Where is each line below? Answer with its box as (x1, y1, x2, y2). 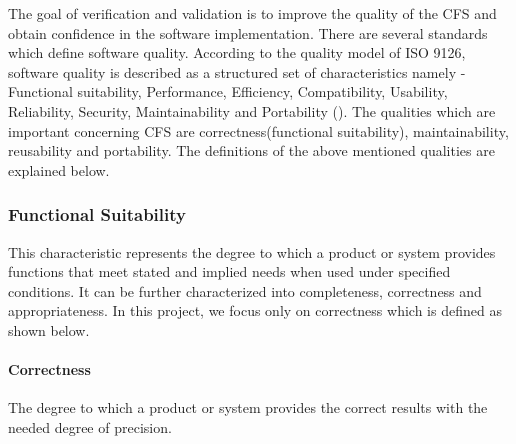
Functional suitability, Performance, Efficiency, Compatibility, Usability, (8, 81, 448, 102)
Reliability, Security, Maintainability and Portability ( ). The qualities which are (8, 100, 496, 121)
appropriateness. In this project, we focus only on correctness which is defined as (8, 300, 502, 321)
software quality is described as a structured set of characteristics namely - (8, 61, 466, 82)
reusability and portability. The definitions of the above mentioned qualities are (8, 140, 495, 161)
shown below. (8, 319, 90, 340)
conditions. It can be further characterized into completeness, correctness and (8, 280, 482, 301)
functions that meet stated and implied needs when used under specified (8, 261, 451, 282)
